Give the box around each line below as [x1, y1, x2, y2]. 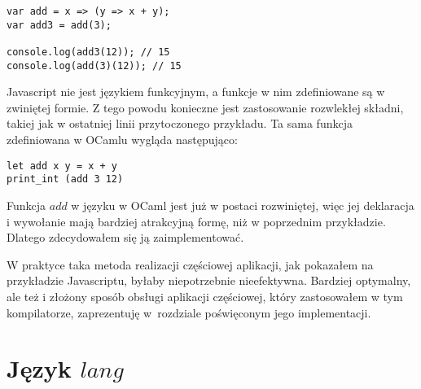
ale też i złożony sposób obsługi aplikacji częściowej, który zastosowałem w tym [7, 287, 403, 304]
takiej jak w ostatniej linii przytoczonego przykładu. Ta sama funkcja [7, 115, 353, 132]
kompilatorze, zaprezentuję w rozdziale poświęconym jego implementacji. [7, 304, 371, 321]
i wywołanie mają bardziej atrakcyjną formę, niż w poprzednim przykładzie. [7, 212, 386, 229]
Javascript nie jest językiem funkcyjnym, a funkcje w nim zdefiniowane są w [7, 83, 385, 100]
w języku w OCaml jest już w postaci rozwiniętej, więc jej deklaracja [71, 196, 414, 213]
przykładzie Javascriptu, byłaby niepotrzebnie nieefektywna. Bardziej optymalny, [7, 272, 411, 289]
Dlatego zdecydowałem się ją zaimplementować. [7, 229, 244, 246]
